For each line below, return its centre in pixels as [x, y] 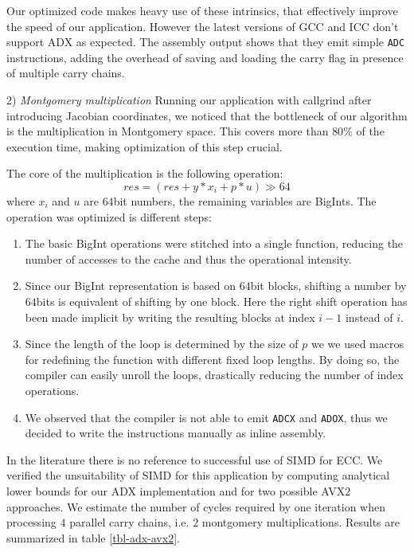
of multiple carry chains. [66, 73]
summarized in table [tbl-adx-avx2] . [93, 537]
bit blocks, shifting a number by [328, 286]
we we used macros [357, 344]
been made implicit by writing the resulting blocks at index [170, 317]
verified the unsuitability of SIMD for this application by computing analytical [198, 475]
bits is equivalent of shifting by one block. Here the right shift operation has [222, 301]
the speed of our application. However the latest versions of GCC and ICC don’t [203, 26]
